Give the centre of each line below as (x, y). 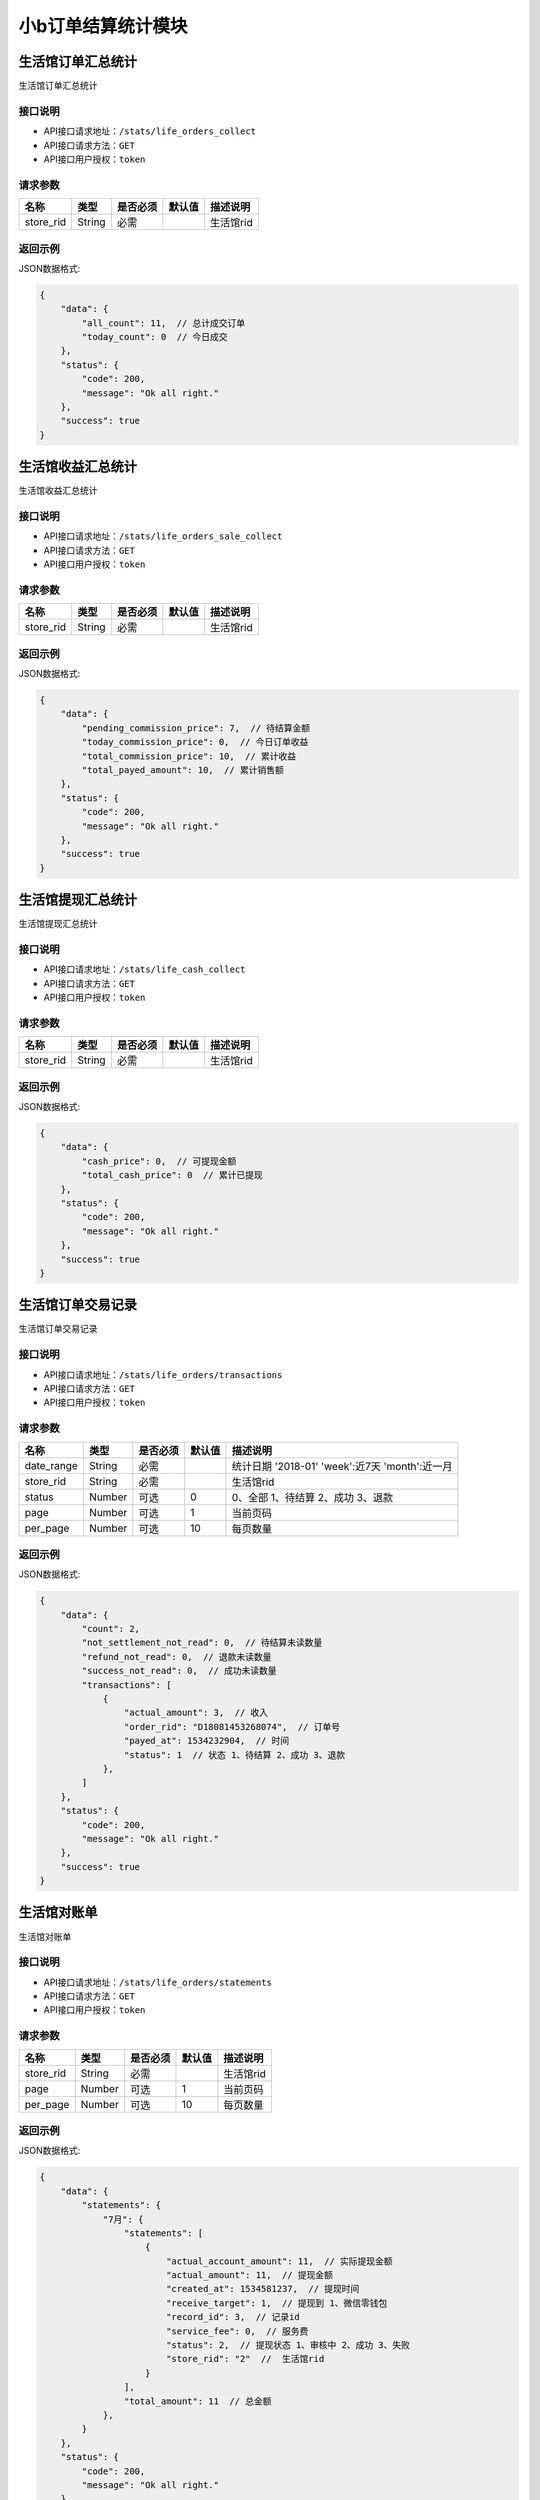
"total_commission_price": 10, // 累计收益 (189, 756)
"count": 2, (110, 1629)
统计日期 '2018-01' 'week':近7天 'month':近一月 (342, 1466)
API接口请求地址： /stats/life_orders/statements (157, 1982)
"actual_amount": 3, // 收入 (196, 1713)
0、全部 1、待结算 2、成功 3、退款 (312, 1497)
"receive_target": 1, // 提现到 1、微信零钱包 (276, 2303)
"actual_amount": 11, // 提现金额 (249, 2275)
